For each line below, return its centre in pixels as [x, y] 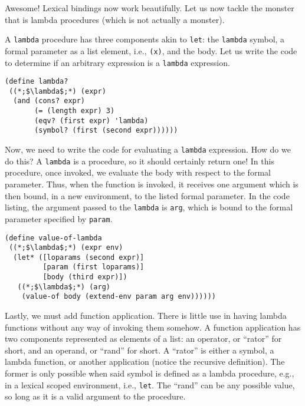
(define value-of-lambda [53, 238]
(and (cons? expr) [49, 101]
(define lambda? [37, 82]
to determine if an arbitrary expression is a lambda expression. [117, 62]
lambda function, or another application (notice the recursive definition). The [145, 362]
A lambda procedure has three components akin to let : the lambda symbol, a [145, 39]
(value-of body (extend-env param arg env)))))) [119, 297]
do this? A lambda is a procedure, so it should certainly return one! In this [140, 161]
